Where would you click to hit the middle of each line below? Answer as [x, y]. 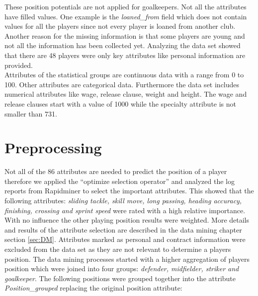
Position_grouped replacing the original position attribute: [93, 288]
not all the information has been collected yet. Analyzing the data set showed [123, 45]
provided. [19, 65]
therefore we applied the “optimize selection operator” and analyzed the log [120, 181]
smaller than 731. [31, 113]
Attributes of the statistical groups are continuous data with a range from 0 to [124, 75]
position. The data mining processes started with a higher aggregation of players [127, 259]
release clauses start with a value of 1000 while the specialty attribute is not [121, 103]
